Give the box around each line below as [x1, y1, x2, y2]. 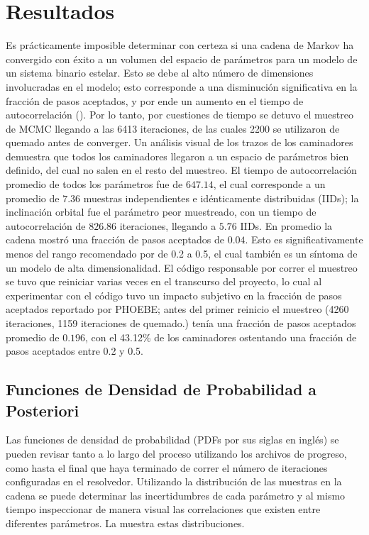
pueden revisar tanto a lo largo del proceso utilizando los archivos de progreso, [6, 446, 347, 460]
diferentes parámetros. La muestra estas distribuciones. [6, 515, 245, 530]
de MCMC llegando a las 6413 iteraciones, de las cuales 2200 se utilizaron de [6, 121, 340, 136]
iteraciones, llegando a [119, 218, 216, 233]
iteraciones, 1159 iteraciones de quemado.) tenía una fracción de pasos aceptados [6, 316, 356, 330]
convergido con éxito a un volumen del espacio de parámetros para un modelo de [6, 51, 358, 66]
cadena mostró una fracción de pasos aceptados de [6, 232, 224, 247]
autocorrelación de [6, 218, 86, 233]
